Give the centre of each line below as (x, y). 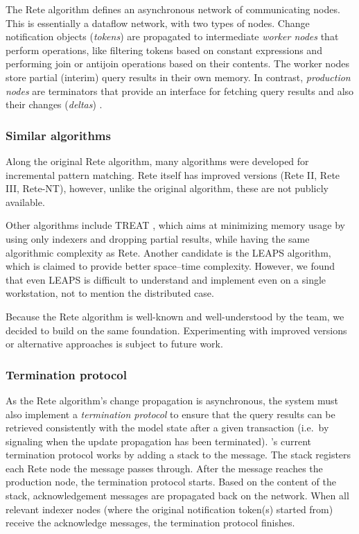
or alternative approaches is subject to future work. (114, 344)
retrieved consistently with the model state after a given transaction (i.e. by (167, 428)
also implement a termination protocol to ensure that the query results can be (170, 414)
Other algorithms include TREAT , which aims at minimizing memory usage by (175, 225)
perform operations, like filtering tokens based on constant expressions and (164, 50)
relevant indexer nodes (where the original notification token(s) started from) (169, 509)
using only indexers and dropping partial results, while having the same (158, 238)
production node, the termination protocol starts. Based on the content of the (171, 482)
